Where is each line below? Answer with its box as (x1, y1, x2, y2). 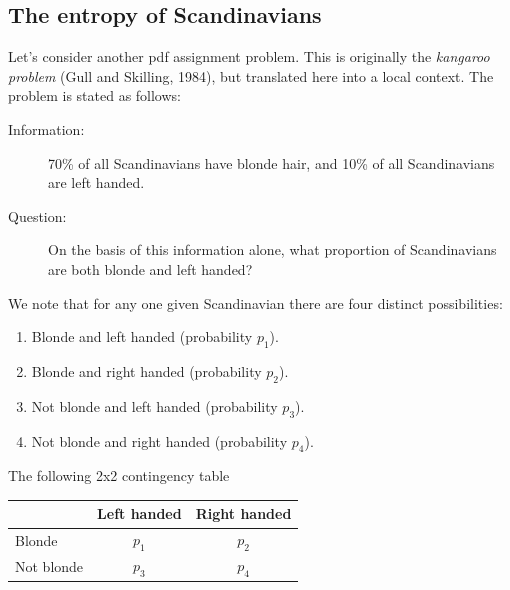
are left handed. (48, 172, 145, 193)
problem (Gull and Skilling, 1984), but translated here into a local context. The (8, 65, 494, 86)
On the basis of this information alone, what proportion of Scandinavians (48, 239, 497, 260)
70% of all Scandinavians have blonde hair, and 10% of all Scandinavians (48, 152, 495, 173)
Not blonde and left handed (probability (31, 395, 278, 416)
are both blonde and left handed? (48, 258, 253, 279)
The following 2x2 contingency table (8, 465, 230, 486)
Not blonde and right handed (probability (31, 430, 288, 451)
